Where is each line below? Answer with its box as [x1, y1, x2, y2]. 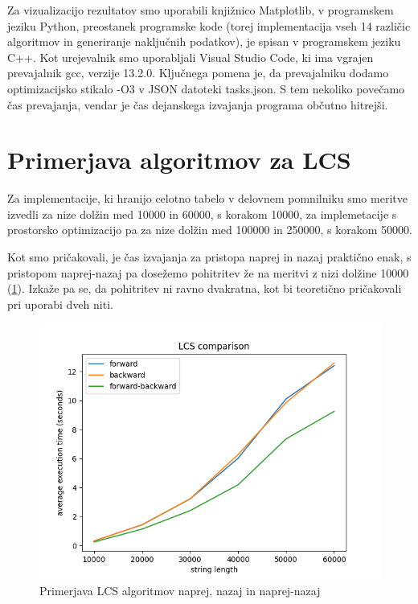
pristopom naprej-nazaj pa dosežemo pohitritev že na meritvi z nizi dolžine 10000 [7, 264, 409, 281]
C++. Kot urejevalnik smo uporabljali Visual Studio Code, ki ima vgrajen [7, 48, 374, 65]
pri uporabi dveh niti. [7, 295, 113, 312]
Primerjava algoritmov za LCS [7, 143, 351, 176]
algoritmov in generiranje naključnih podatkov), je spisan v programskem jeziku [7, 33, 401, 50]
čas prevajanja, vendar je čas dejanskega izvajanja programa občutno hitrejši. [7, 96, 388, 113]
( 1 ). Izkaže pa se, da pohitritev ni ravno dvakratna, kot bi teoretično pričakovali [7, 280, 402, 297]
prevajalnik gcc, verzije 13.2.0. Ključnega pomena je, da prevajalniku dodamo [7, 64, 389, 81]
